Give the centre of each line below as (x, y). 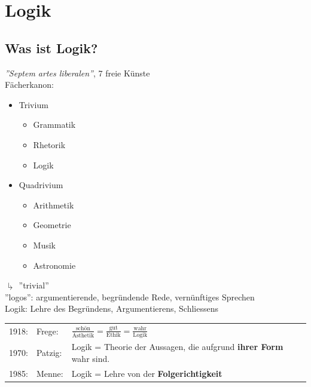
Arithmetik (54, 205)
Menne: (50, 373)
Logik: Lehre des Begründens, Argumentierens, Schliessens (112, 308)
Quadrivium (41, 185)
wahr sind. (91, 358)
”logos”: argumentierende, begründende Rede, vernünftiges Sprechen (130, 297)
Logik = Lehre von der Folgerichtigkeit (147, 373)
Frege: (47, 331)
